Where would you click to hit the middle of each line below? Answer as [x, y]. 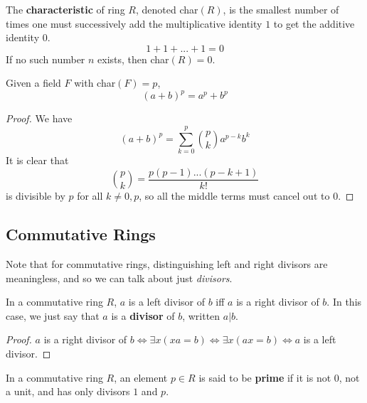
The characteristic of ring [65, 9]
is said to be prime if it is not [265, 377]
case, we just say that [53, 315]
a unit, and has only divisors [68, 391]
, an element [141, 377]
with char [95, 83]
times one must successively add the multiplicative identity [134, 23]
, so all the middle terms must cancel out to [234, 196]
